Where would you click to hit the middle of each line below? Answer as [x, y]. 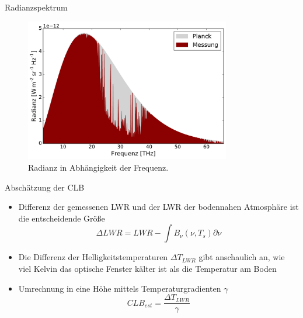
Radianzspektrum [36, 7]
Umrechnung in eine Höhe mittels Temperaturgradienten [120, 288]
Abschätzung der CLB [45, 187]
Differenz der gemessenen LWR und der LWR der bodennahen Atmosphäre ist [159, 207]
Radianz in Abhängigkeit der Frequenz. [98, 167]
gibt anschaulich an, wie [242, 257]
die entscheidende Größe [62, 218]
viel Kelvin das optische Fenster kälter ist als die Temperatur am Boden [147, 268]
